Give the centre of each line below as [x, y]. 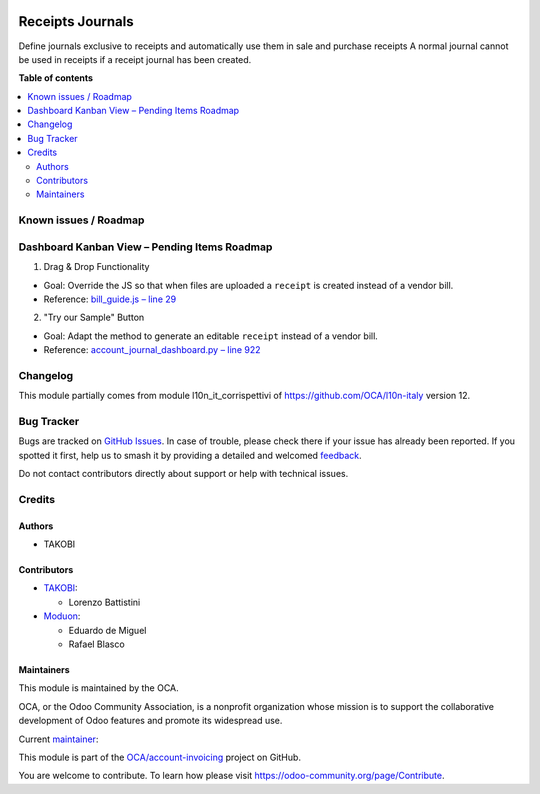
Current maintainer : [58, 739]
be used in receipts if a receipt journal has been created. [135, 59]
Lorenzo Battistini [104, 602]
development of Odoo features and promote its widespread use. [150, 721]
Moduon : [62, 616]
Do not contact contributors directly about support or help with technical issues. [183, 474]
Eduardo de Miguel [107, 630]
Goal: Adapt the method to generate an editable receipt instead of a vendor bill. [211, 336]
